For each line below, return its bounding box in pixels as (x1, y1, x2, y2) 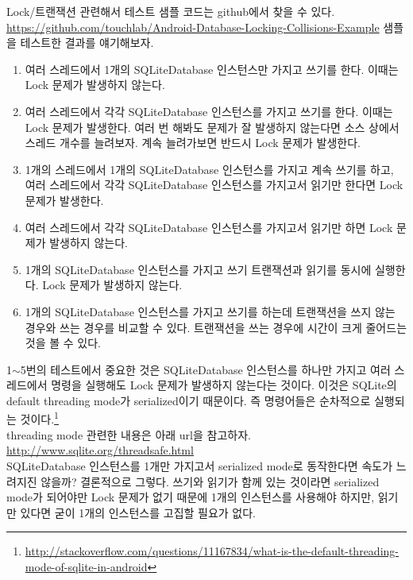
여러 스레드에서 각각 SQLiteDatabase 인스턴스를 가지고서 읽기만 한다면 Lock (25, 176, 403, 193)
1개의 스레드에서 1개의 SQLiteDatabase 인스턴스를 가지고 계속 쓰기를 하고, (25, 160, 394, 177)
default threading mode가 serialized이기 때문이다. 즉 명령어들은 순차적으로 (6, 392, 371, 408)
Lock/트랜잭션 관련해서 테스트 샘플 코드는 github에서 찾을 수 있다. (6, 3, 335, 19)
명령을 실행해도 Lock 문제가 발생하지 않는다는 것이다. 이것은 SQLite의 (51, 377, 397, 393)
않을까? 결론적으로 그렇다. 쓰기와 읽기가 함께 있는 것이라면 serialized (41, 473, 380, 489)
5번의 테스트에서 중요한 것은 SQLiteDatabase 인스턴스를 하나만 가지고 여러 (20, 361, 391, 377)
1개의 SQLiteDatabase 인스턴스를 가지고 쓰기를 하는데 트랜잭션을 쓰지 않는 (25, 303, 396, 319)
